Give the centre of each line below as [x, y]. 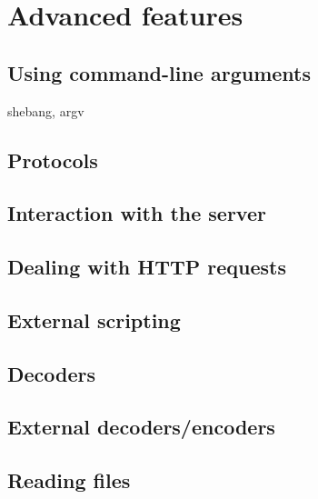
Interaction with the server [137, 213]
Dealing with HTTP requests [147, 267]
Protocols [53, 160]
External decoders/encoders [141, 427]
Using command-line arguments [159, 72]
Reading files [69, 480]
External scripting [94, 319]
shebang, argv [46, 110]
